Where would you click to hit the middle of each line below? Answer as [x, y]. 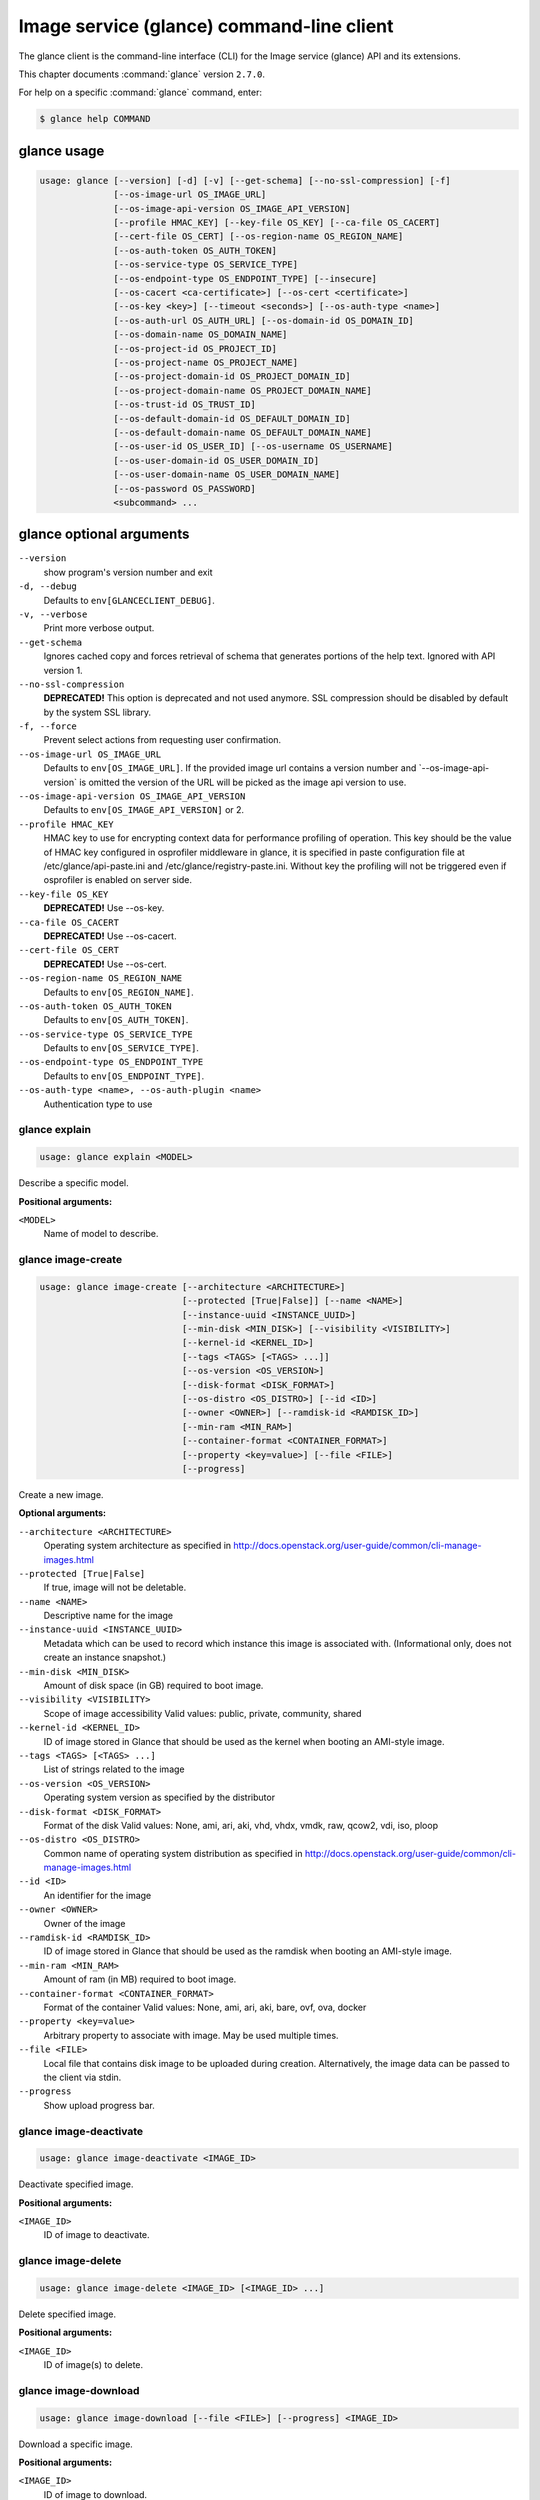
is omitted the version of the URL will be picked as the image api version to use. [242, 782]
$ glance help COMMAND [95, 119]
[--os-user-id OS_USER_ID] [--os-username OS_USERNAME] [253, 446]
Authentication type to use [98, 1104]
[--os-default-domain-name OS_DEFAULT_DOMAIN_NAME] [242, 432]
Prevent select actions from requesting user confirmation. [162, 740]
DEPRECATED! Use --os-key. [104, 908]
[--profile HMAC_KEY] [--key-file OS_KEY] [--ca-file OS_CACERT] [277, 223]
